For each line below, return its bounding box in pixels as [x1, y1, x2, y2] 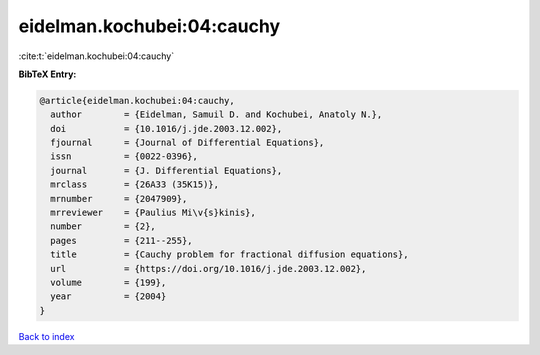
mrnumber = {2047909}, [50, 193, 188, 204]
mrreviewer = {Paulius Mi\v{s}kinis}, [50, 207, 257, 219]
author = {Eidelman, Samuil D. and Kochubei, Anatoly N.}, [50, 109, 383, 120]
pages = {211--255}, [50, 235, 194, 246]
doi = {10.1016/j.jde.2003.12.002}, [50, 123, 283, 134]
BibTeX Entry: [18, 68, 77, 80]
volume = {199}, [50, 277, 167, 288]
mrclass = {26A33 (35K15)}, [50, 179, 220, 190]
